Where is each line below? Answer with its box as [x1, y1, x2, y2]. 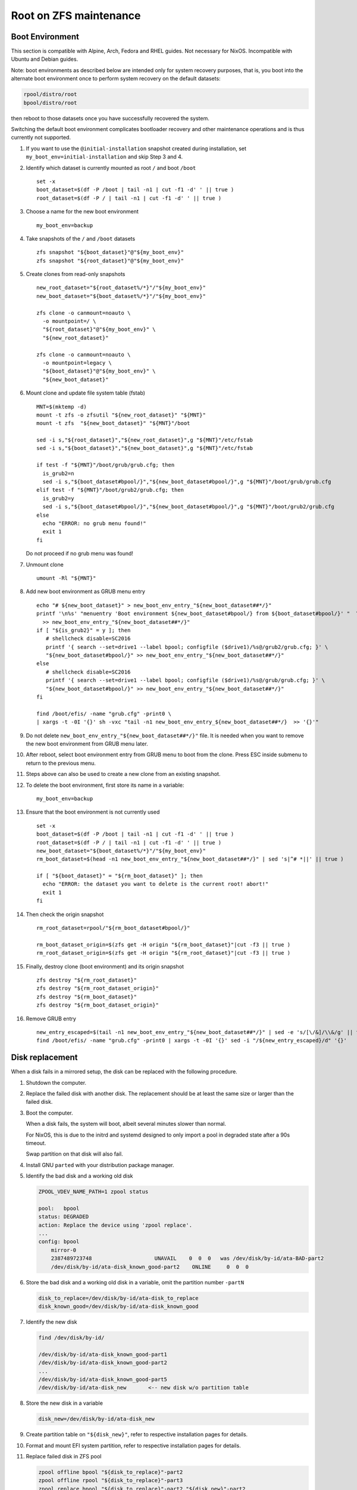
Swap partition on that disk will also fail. [26, 1150, 123, 1157]
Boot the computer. [26, 1109, 73, 1116]
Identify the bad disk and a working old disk [26, 1172, 133, 1179]
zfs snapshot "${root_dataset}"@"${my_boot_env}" [36, 257, 184, 264]
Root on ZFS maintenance [11, 9, 141, 22]
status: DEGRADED [38, 1213, 89, 1220]
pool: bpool [38, 1205, 80, 1212]
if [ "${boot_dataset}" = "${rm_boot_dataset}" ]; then [36, 873, 203, 879]
